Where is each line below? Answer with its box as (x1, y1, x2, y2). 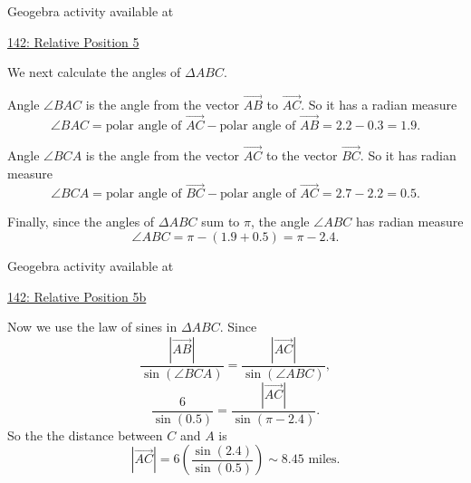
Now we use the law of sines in (7, 317, 178, 336)
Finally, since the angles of (7, 212, 155, 231)
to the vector (265, 146, 338, 165)
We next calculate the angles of (7, 63, 181, 82)
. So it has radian (360, 146, 457, 165)
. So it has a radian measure (301, 95, 457, 113)
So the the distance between (7, 425, 163, 444)
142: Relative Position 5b (7, 286, 147, 305)
